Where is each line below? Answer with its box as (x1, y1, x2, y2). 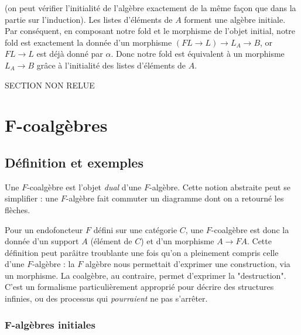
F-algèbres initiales (5, 317, 95, 331)
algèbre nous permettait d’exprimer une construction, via (85, 258, 290, 270)
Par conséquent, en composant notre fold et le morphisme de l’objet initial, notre (5, 25, 296, 37)
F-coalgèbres (5, 113, 108, 137)
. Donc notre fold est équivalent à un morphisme (111, 47, 285, 60)
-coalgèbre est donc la (211, 223, 289, 235)
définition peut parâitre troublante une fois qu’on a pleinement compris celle (5, 246, 279, 258)
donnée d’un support (5, 235, 79, 247)
